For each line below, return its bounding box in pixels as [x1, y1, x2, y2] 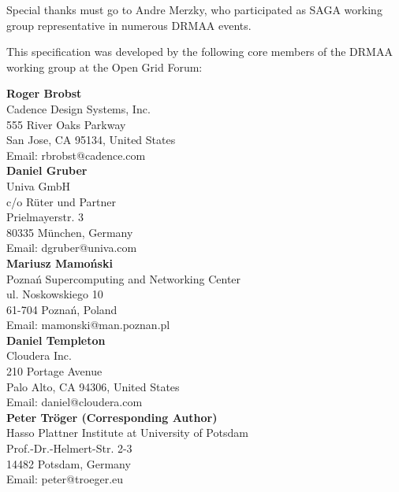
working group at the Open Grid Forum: [6, 58, 203, 75]
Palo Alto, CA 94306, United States [6, 378, 180, 394]
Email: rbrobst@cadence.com [6, 146, 146, 163]
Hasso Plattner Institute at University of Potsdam [6, 424, 248, 441]
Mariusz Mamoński [6, 254, 113, 271]
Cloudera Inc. [6, 347, 72, 364]
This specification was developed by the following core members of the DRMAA [6, 43, 393, 60]
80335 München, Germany [6, 224, 133, 240]
